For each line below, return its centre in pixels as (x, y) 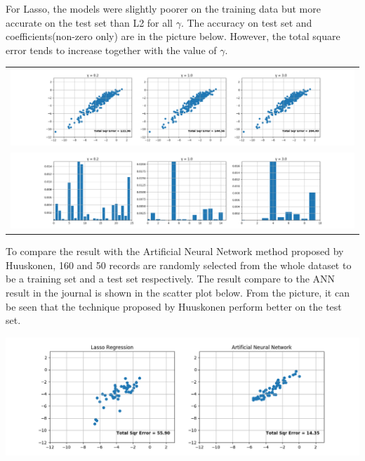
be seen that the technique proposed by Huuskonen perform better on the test (174, 306)
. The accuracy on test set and (246, 22)
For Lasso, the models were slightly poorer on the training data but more (163, 8)
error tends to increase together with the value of (111, 50)
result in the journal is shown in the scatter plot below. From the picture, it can (178, 293)
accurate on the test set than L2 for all (89, 22)
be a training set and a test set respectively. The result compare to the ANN (171, 279)
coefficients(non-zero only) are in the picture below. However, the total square (173, 36)
